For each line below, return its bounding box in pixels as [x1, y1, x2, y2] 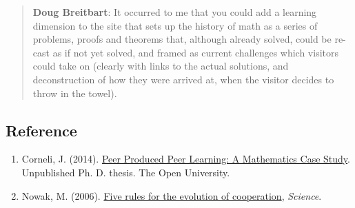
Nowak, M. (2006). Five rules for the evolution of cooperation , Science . [21, 188, 322, 202]
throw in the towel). [32, 85, 117, 100]
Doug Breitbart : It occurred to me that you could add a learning [32, 5, 317, 19]
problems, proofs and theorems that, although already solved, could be [32, 32, 332, 46]
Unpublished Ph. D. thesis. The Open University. [21, 165, 230, 179]
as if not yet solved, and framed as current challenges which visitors [52, 45, 339, 59]
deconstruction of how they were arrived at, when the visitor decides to [32, 72, 334, 86]
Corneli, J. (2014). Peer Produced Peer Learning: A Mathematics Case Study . [21, 152, 350, 166]
